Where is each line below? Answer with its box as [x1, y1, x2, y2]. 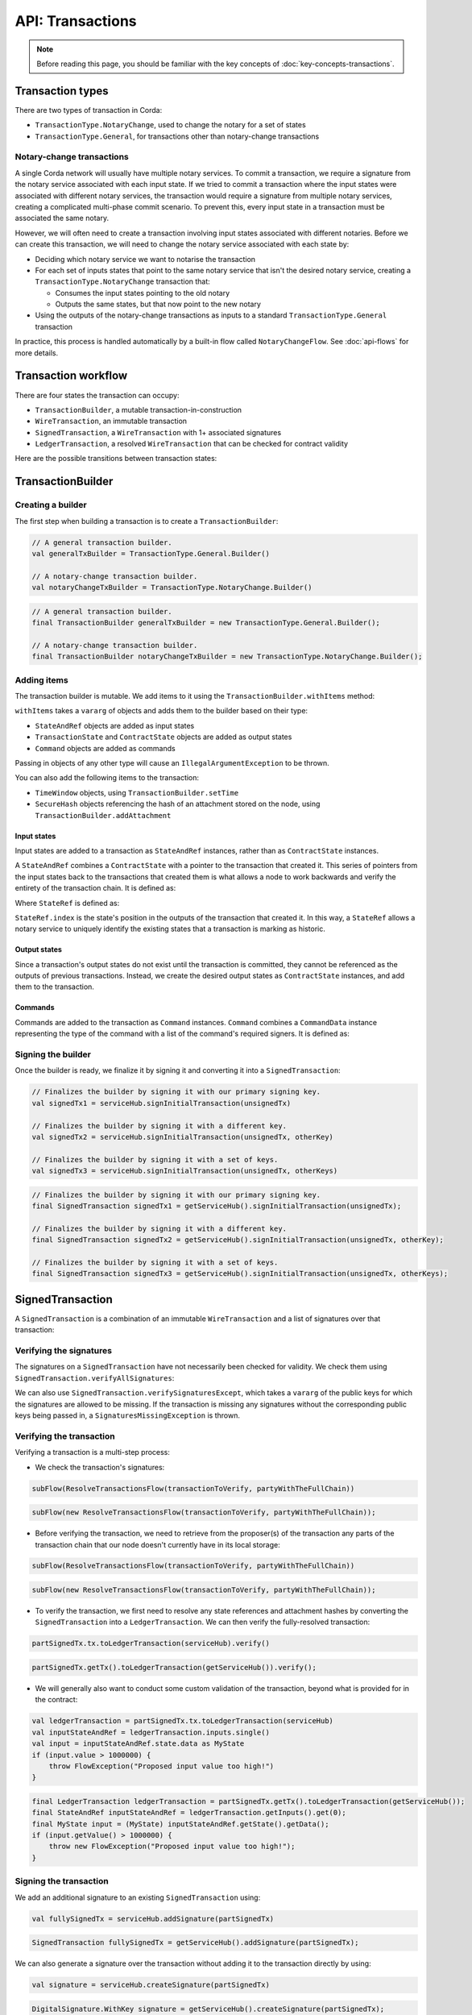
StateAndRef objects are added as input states [35, 721, 195, 730]
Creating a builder [14, 500, 88, 511]
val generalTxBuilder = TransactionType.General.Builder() [31, 549, 270, 559]
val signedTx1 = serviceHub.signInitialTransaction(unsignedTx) [31, 1099, 292, 1107]
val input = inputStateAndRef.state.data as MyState [31, 1739, 245, 1748]
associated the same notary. [14, 214, 109, 223]
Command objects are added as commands [35, 743, 176, 753]
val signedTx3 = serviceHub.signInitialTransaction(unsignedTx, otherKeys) [31, 1166, 338, 1176]
